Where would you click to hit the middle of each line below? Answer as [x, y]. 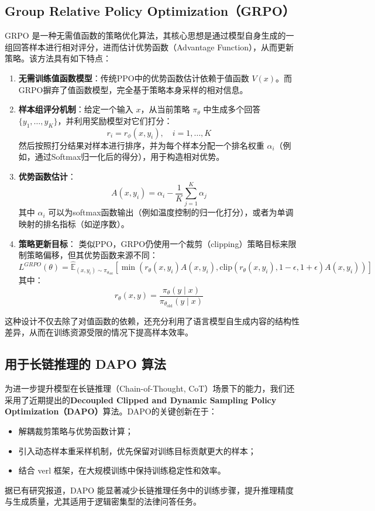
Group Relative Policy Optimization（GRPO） [150, 11]
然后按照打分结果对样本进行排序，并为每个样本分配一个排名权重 [141, 145]
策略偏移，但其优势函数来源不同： [92, 255]
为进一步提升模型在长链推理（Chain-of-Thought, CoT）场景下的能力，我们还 [150, 388]
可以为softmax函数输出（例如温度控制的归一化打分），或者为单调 [171, 212]
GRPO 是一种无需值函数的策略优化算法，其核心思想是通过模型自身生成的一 [149, 35]
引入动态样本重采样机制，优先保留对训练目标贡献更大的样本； [137, 450]
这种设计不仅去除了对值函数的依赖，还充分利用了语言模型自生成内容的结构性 [152, 320]
